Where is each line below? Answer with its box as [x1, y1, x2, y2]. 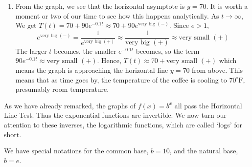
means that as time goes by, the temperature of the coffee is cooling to [15, 74, 227, 84]
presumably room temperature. [15, 84, 109, 94]
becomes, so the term [136, 45, 200, 56]
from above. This [192, 65, 243, 75]
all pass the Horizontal [174, 100, 242, 110]
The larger [15, 45, 47, 56]
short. [4, 129, 22, 139]
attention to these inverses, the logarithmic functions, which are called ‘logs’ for [4, 120, 243, 129]
